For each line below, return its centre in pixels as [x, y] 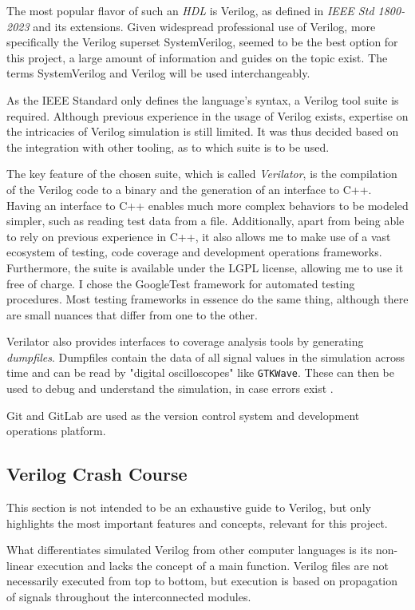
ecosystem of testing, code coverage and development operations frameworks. [194, 252]
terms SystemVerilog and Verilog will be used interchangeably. [158, 73]
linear [20, 565]
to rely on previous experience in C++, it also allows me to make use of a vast [199, 236]
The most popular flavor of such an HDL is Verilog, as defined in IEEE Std [190, 10]
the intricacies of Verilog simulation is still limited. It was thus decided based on [203, 131]
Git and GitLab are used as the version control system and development [183, 415]
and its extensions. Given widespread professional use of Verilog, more [204, 26]
